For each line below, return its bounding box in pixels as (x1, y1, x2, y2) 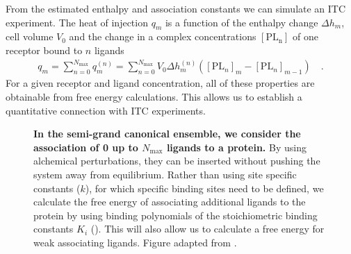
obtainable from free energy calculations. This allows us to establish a (6, 89, 302, 103)
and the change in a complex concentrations (69, 29, 256, 44)
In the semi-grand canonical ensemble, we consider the (33, 126, 301, 141)
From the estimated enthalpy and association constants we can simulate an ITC (6, 1, 346, 15)
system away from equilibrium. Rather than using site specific (33, 167, 297, 181)
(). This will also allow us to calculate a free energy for (90, 221, 325, 236)
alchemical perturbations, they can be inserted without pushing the (33, 153, 320, 168)
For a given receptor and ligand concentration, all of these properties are (6, 76, 315, 90)
